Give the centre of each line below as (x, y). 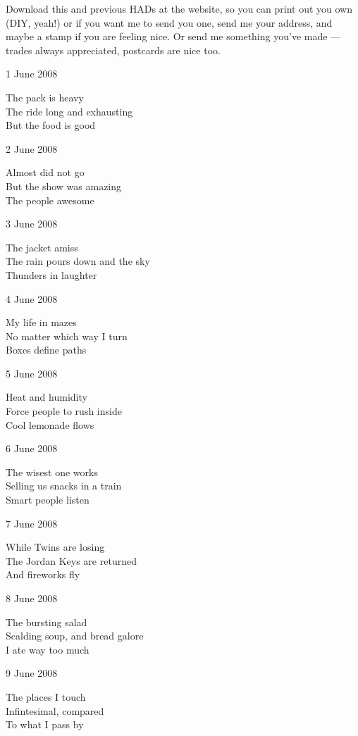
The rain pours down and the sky (78, 261)
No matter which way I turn (67, 336)
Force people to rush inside (64, 411)
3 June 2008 (32, 224)
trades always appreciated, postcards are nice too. (113, 50)
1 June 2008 (32, 74)
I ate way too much (48, 649)
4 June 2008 (32, 298)
